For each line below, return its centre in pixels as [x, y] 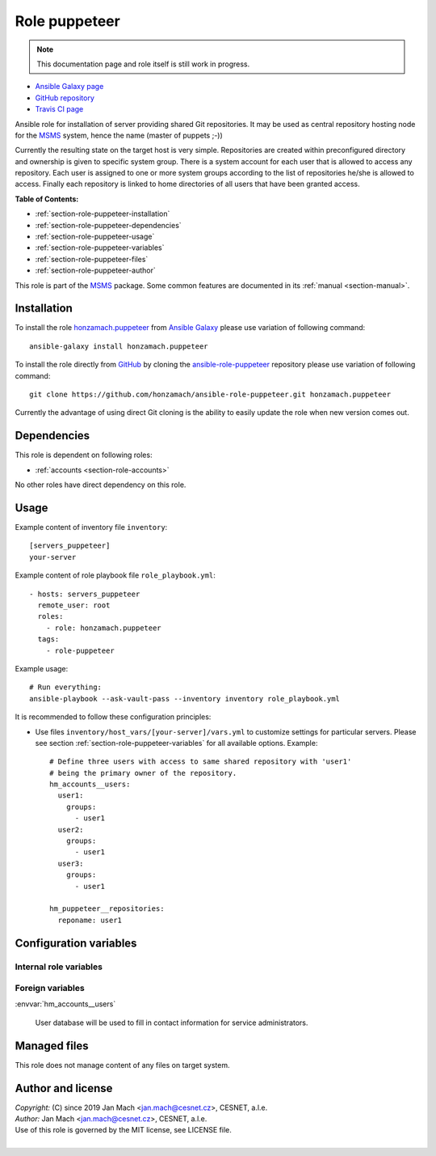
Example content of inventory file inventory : [91, 527]
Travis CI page [59, 109]
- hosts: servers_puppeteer [85, 594]
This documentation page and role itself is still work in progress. [143, 64]
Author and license [64, 1088]
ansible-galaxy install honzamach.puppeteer [119, 346]
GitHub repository [65, 98]
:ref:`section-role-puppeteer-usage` [95, 237]
